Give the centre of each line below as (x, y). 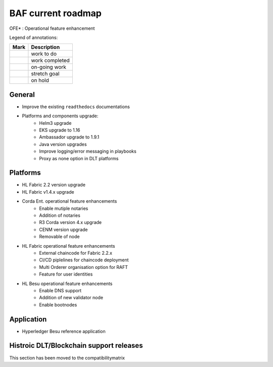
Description (45, 47)
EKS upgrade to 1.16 (60, 130)
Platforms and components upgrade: (60, 116)
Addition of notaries (60, 215)
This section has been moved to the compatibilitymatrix (67, 358)
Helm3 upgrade (55, 123)
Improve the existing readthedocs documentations (76, 107)
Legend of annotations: (34, 37)
